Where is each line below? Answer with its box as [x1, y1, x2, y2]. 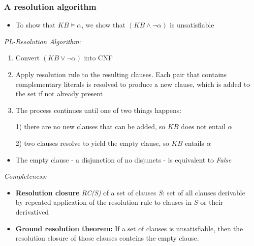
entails [185, 137, 204, 148]
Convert [15, 53, 40, 63]
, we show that [81, 20, 126, 30]
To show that [15, 20, 56, 30]
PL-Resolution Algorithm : [4, 36, 81, 46]
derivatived [15, 206, 49, 217]
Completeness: [4, 171, 47, 181]
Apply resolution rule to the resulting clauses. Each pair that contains [15, 69, 227, 79]
